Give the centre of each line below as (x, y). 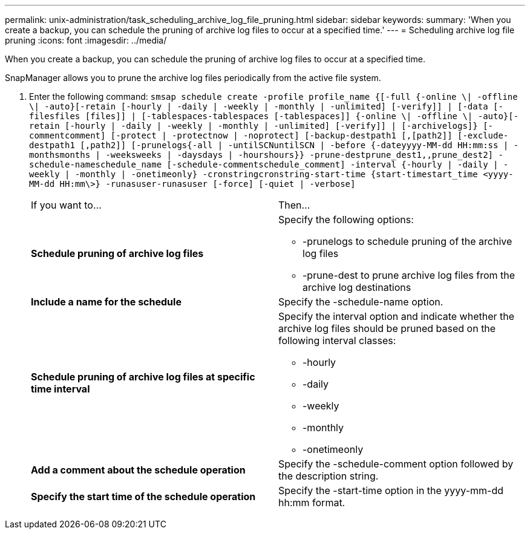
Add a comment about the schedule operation (138, 470)
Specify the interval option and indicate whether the (397, 316)
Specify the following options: (346, 220)
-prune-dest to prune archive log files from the (409, 275)
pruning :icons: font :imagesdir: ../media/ (86, 40)
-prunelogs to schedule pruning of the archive (407, 241)
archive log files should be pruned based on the (387, 328)
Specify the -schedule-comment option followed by (396, 464)
